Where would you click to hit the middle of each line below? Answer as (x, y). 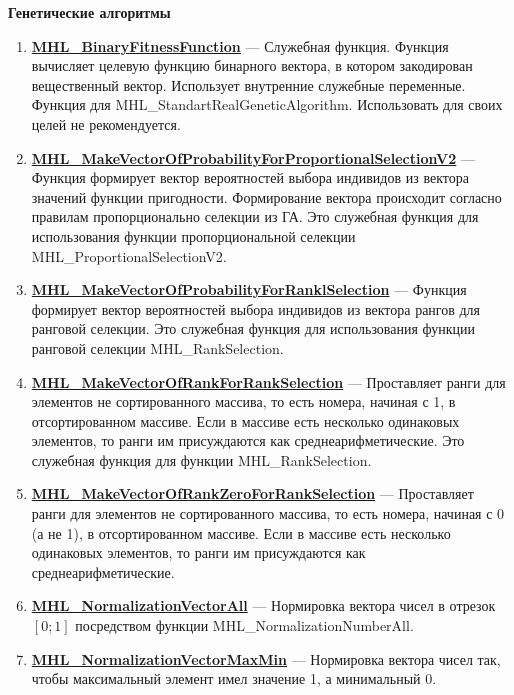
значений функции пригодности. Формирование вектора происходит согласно (266, 196)
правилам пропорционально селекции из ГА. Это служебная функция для (255, 216)
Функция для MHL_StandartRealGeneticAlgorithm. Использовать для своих (267, 104)
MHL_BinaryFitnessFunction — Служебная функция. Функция (240, 45)
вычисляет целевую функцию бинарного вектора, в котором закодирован (252, 65)
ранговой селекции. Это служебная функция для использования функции (253, 328)
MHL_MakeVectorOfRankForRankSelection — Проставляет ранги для (268, 381)
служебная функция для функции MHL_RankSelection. (201, 459)
